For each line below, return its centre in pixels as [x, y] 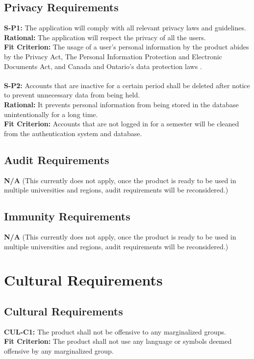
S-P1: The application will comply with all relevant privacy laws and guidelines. [125, 28]
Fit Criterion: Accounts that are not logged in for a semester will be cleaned [122, 124]
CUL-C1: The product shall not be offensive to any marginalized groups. [115, 331]
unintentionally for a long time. [51, 114]
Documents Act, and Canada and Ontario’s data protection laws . [103, 66]
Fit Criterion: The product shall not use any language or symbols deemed [118, 341]
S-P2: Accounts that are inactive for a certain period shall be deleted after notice [127, 85]
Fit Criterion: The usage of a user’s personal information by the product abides [127, 47]
